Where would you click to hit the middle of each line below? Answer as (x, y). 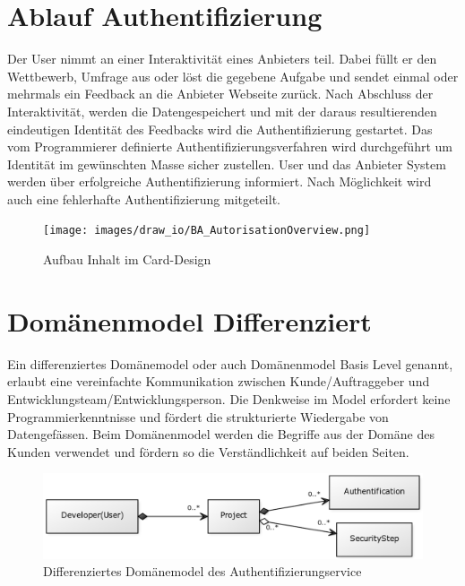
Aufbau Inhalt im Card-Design (127, 259)
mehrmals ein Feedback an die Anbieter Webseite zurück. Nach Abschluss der (220, 94)
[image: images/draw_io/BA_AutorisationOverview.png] (207, 231)
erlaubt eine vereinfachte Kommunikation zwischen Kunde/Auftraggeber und (219, 381)
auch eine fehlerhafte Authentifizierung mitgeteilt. (144, 198)
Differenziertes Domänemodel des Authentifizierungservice (202, 571)
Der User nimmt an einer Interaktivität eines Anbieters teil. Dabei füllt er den (222, 59)
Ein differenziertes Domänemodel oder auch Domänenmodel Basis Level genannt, (230, 363)
